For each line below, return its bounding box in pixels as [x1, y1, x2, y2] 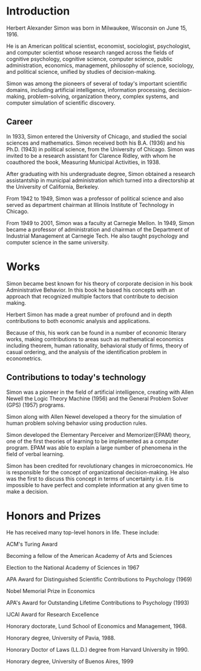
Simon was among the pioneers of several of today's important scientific [6, 80, 188, 87]
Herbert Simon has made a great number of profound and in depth [6, 310, 173, 318]
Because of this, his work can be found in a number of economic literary [6, 329, 186, 336]
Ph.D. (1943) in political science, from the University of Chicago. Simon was [6, 145, 195, 152]
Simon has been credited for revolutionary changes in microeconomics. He [6, 462, 193, 470]
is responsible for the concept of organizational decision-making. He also [6, 468, 189, 476]
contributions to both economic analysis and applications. [6, 317, 151, 324]
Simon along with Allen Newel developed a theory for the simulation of [6, 413, 182, 420]
